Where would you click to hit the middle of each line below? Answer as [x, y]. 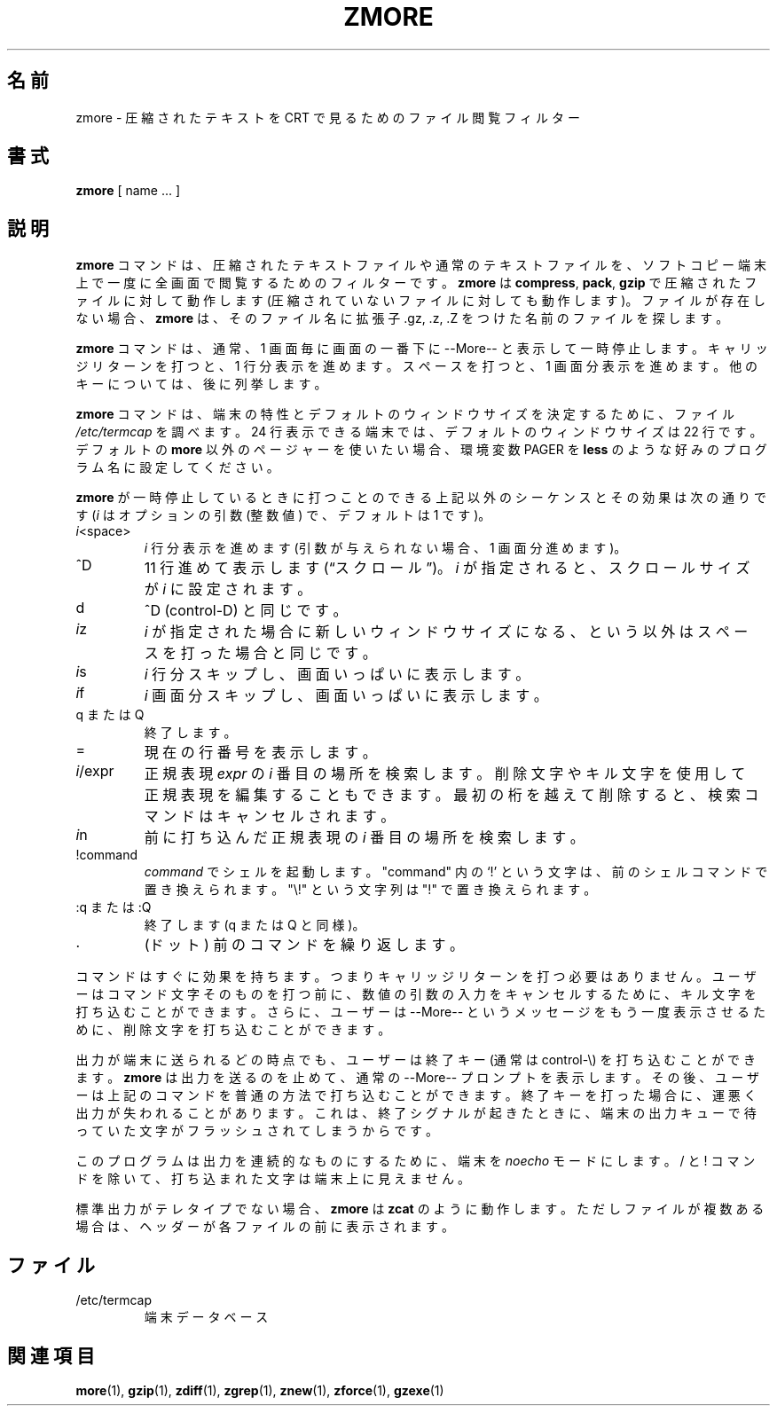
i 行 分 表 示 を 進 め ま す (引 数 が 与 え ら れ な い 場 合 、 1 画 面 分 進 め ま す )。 [385, 548]
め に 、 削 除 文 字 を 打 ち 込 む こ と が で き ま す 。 [233, 1030]
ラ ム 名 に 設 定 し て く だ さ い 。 [177, 467]
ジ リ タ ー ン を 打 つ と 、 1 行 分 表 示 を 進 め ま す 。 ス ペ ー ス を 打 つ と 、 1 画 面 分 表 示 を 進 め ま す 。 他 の [417, 366]
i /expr [95, 771]
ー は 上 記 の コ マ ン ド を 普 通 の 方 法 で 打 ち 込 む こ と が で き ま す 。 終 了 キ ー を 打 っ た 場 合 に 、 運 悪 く [416, 1095]
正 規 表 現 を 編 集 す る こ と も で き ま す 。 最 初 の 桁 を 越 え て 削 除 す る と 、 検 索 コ [451, 795]
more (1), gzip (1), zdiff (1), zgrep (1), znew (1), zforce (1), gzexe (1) [260, 1390]
